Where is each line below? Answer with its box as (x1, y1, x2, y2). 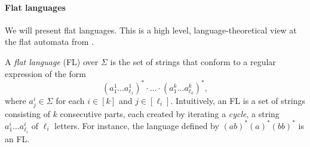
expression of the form (5, 67, 86, 79)
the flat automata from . (5, 35, 94, 48)
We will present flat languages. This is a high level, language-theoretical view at (5, 23, 297, 36)
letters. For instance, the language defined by (54, 119, 219, 131)
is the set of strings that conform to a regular (110, 55, 276, 68)
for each (56, 94, 85, 106)
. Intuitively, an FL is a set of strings (170, 94, 305, 106)
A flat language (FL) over (5, 55, 99, 68)
